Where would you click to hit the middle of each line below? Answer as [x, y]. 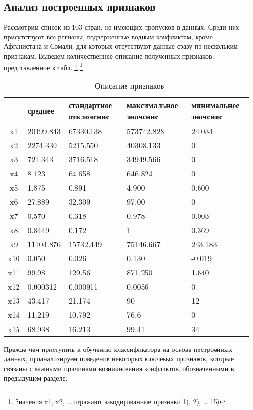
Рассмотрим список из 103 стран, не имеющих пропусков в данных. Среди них [122, 27]
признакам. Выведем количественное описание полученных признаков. [109, 55]
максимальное [152, 105]
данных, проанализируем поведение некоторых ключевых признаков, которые [119, 359]
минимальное [216, 105]
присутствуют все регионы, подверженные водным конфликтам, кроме [108, 36]
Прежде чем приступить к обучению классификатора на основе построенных [118, 349]
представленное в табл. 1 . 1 [43, 66]
